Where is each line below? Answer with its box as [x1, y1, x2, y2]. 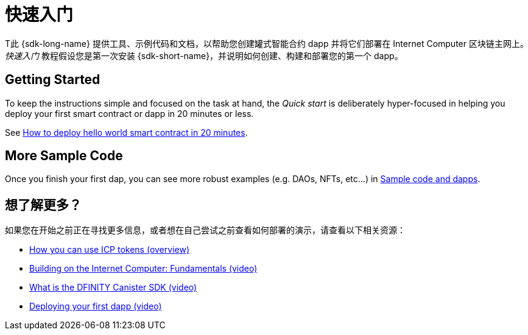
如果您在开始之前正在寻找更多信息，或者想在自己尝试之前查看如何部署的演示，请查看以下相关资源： [5, 225, 406, 236]
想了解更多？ [5, 197, 82, 213]
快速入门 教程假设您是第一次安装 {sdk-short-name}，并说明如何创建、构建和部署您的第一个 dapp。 [5, 50, 403, 61]
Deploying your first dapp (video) [29, 301, 162, 312]
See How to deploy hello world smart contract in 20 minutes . [5, 127, 248, 138]
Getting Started [5, 72, 100, 88]
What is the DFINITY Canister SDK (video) [29, 282, 197, 293]
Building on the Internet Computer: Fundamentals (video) [29, 263, 258, 274]
